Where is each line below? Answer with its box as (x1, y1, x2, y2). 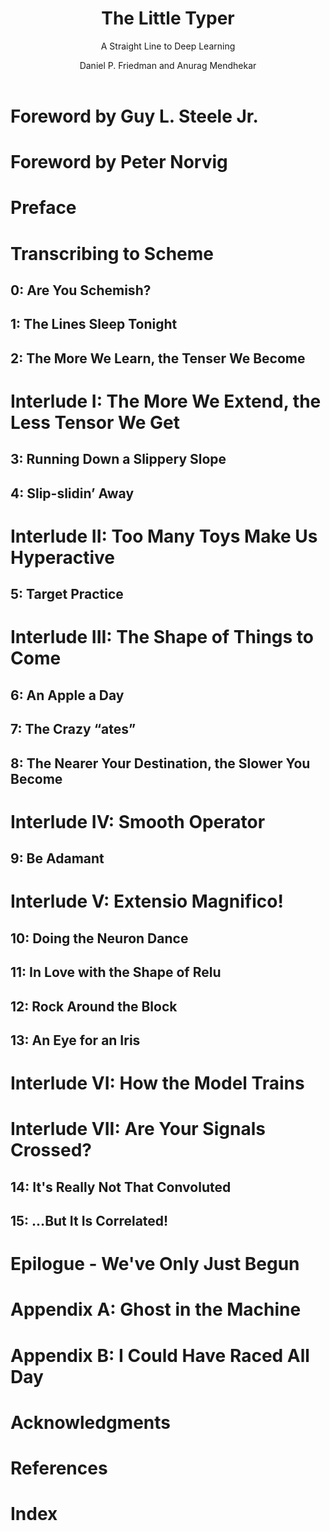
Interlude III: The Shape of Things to (10, 626, 314, 649)
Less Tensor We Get (10, 411, 180, 434)
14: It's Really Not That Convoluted (10, 1178, 232, 1196)
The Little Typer (101, 7, 235, 30)
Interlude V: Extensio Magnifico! (10, 890, 284, 913)
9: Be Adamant (10, 850, 105, 867)
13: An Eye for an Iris (10, 1032, 141, 1049)
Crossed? (10, 1139, 92, 1162)
